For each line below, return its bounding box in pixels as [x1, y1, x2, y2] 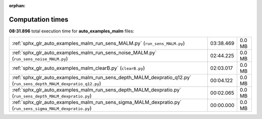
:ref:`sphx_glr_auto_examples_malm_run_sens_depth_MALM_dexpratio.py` [12, 87, 181, 93]
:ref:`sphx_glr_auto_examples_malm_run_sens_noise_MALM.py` [12, 49, 157, 56]
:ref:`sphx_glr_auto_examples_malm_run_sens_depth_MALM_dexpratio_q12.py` [12, 74, 192, 81]
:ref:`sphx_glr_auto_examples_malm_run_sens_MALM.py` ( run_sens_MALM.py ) [12, 40, 185, 47]
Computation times [9, 15, 68, 24]
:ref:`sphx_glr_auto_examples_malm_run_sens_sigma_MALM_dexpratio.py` [12, 99, 182, 106]
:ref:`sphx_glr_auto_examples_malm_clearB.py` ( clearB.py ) [12, 65, 145, 72]
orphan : [9, 3, 26, 8]
